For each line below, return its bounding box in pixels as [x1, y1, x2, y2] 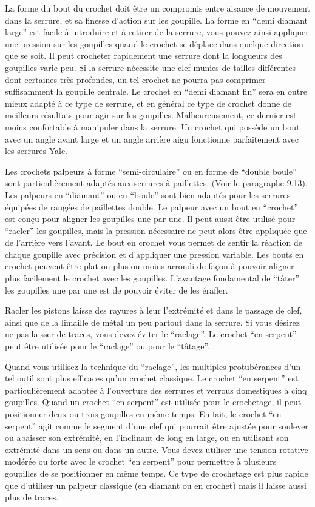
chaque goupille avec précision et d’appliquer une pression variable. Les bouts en [5, 247, 304, 260]
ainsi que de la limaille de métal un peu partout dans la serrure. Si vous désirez [5, 315, 300, 328]
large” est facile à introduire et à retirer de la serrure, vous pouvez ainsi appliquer [5, 25, 309, 38]
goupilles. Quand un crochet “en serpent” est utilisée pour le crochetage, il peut [5, 395, 302, 408]
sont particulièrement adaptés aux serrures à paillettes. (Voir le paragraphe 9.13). [5, 176, 308, 189]
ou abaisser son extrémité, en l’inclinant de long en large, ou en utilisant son [5, 431, 289, 444]
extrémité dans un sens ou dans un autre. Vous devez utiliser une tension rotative [5, 443, 308, 455]
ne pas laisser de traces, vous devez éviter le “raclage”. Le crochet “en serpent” [5, 327, 297, 340]
